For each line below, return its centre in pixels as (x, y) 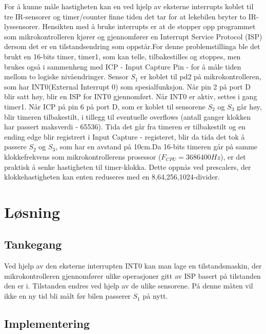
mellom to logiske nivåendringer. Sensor (66, 76)
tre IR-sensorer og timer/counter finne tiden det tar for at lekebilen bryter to (125, 16)
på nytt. (155, 296)
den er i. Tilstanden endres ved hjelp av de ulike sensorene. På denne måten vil (129, 286)
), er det (233, 156)
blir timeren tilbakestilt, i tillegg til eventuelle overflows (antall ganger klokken (127, 116)
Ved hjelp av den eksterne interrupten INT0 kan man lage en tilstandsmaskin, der (133, 266)
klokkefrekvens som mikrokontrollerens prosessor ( (83, 156)
